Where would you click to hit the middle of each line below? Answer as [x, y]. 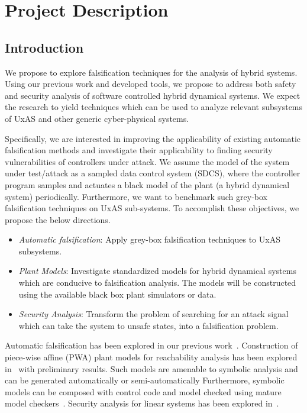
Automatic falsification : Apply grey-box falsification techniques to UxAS [149, 239]
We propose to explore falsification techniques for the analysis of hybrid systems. [151, 72]
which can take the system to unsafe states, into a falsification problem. [148, 325]
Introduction [44, 47]
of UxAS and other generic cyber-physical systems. [97, 118]
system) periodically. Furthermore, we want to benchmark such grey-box [136, 196]
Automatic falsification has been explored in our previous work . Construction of [151, 345]
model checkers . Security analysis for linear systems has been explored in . [142, 403]
